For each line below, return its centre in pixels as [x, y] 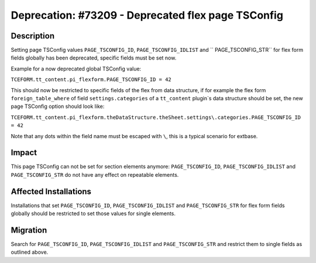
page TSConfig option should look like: [58, 106]
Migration [29, 230]
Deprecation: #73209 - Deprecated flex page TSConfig [147, 15]
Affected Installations [51, 192]
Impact [24, 152]
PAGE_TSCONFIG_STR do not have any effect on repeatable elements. [95, 174]
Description [33, 36]
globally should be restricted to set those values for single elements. [93, 213]
